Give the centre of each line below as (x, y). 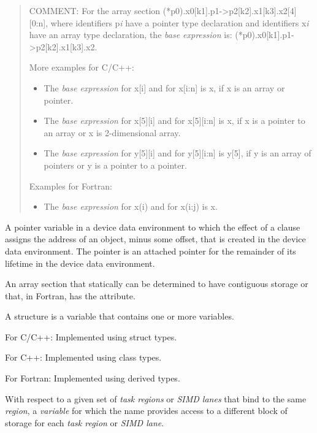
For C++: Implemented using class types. (83, 357)
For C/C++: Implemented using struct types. (91, 336)
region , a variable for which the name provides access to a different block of (146, 411)
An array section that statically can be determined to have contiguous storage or (157, 284)
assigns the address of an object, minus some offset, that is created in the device (155, 239)
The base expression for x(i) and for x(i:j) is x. (131, 206)
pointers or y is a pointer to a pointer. (115, 165)
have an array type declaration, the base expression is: (131, 35)
